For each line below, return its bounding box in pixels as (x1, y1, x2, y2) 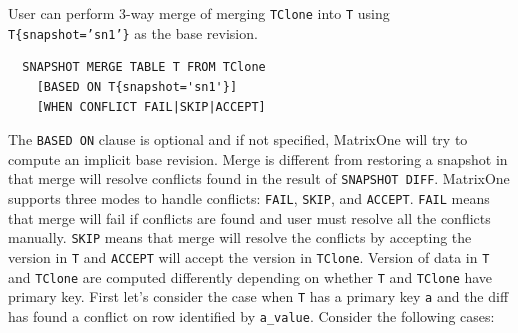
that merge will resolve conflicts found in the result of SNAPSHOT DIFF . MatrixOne (8, 168, 510, 189)
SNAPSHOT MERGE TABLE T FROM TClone (22, 60, 266, 75)
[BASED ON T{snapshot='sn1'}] (36, 79, 238, 94)
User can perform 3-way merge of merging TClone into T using (8, 3, 390, 23)
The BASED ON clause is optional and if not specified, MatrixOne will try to (8, 129, 468, 150)
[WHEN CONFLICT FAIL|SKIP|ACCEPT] (36, 99, 266, 114)
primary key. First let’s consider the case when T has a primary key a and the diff (8, 286, 509, 307)
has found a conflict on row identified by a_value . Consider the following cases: (8, 305, 495, 326)
